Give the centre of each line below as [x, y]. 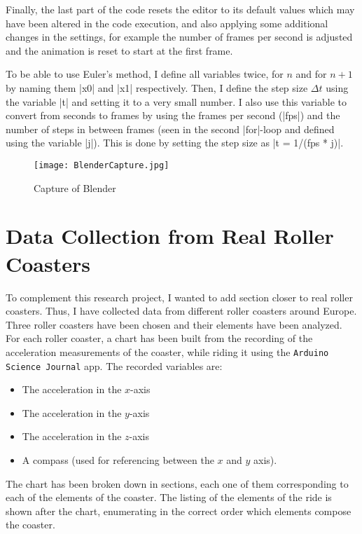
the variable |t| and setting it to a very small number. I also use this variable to [176, 101]
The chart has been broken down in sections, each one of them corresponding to [177, 483]
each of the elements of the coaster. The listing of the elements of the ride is [169, 497]
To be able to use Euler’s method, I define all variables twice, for [145, 74]
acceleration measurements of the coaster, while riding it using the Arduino [167, 351]
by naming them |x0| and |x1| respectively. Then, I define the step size [157, 87]
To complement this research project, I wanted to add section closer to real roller [179, 297]
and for [311, 74]
